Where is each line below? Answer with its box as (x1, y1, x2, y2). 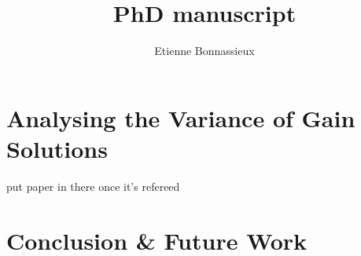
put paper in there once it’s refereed (6, 177, 180, 194)
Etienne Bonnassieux (154, 42, 255, 59)
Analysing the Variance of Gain (6, 101, 355, 133)
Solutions (6, 132, 108, 164)
